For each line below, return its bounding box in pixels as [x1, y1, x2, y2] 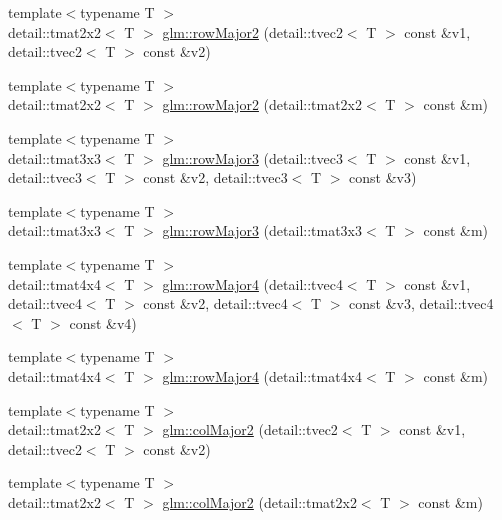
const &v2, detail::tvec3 [143, 167, 288, 188]
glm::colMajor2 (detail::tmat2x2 [162, 491, 357, 512]
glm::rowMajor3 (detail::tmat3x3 [162, 220, 363, 241]
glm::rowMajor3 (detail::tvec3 [162, 147, 343, 168]
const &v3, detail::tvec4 [349, 293, 494, 314]
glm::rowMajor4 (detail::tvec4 [162, 273, 343, 294]
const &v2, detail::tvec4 [143, 293, 288, 314]
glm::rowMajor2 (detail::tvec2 [162, 21, 343, 42]
